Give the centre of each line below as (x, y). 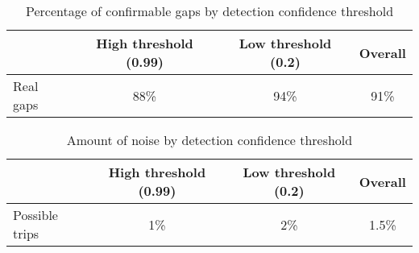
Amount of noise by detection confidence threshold (209, 140)
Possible (35, 215)
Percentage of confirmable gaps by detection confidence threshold (209, 11)
